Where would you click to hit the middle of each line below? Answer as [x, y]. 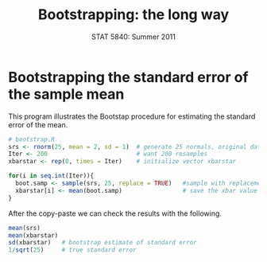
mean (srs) [25, 228]
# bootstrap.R [32, 139]
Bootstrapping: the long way [133, 15]
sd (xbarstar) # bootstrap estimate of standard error [103, 243]
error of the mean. [38, 124]
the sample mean [66, 94]
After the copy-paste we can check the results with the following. [115, 213]
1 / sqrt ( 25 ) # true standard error [72, 250]
